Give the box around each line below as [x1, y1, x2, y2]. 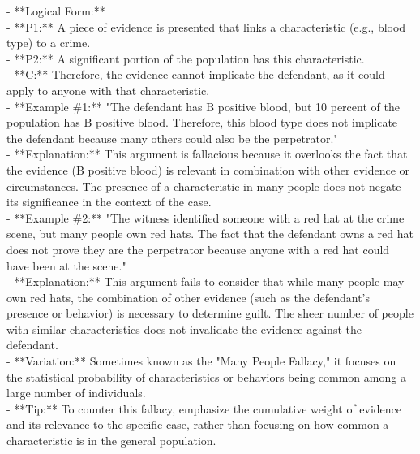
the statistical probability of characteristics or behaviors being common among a [6, 368, 406, 385]
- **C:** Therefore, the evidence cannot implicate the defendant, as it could [6, 66, 385, 83]
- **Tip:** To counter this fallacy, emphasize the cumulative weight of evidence [6, 400, 402, 417]
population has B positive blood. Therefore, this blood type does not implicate [6, 114, 398, 131]
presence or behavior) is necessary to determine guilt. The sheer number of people [6, 305, 414, 322]
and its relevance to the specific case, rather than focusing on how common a [6, 416, 389, 433]
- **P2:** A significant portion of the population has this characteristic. [6, 50, 365, 67]
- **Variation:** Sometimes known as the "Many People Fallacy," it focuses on [6, 352, 396, 370]
